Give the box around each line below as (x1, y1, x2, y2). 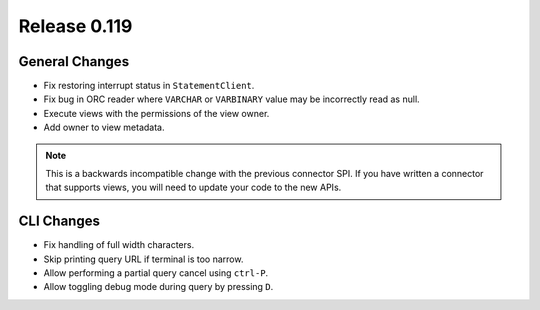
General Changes (18, 53, 130, 70)
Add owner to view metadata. (43, 121, 165, 134)
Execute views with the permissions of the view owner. (43, 107, 270, 119)
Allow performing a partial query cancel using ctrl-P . (43, 267, 269, 279)
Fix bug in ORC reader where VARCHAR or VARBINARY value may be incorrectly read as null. (43, 93, 420, 105)
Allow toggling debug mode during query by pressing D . (43, 281, 274, 293)
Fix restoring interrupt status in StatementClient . (43, 80, 255, 92)
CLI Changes (18, 213, 100, 230)
